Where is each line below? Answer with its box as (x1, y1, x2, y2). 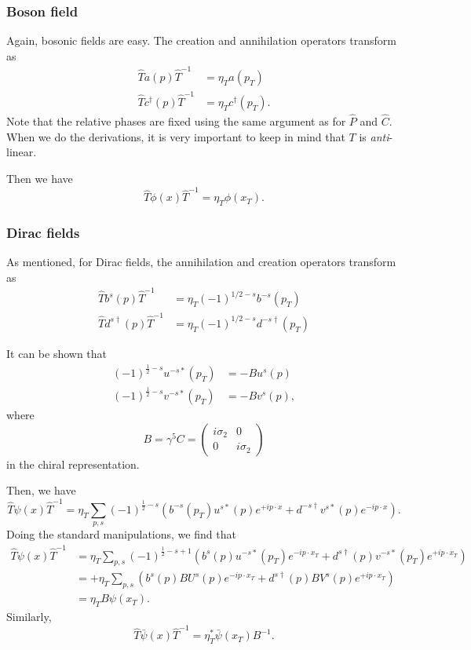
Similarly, (6, 608, 52, 624)
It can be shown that (6, 345, 108, 361)
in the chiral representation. (6, 455, 140, 472)
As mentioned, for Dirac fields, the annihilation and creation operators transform (6, 254, 396, 270)
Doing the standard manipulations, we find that (6, 526, 236, 542)
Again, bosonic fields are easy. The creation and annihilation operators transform (6, 32, 396, 49)
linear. (6, 144, 37, 160)
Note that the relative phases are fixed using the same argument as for (6, 113, 346, 130)
